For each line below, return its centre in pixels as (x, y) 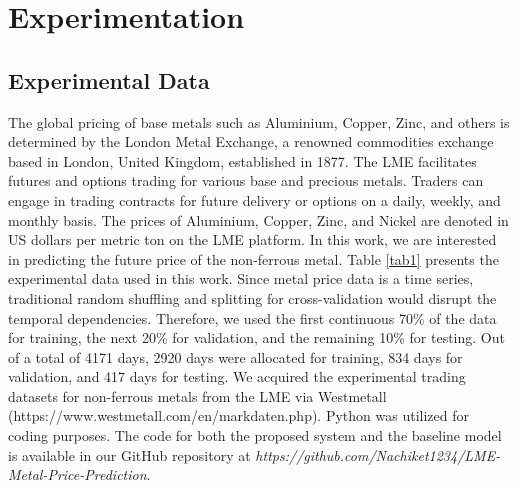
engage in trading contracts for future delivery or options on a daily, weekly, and (254, 199)
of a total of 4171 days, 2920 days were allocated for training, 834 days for (235, 356)
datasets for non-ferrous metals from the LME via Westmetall (197, 395)
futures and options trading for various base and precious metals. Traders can (246, 180)
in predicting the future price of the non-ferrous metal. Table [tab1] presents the (253, 258)
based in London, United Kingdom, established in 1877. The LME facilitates (242, 160)
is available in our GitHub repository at (129, 454)
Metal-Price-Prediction (77, 474)
